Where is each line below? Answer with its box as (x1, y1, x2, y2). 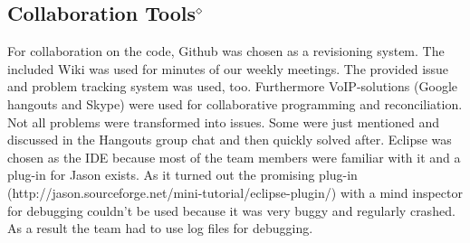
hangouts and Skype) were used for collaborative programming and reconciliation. (7, 94, 463, 113)
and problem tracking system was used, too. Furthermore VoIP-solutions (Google (7, 77, 457, 96)
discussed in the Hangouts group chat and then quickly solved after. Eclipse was (7, 130, 452, 149)
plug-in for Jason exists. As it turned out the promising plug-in (7, 165, 358, 184)
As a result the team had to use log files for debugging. (7, 219, 313, 238)
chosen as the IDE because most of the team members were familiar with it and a (7, 147, 461, 166)
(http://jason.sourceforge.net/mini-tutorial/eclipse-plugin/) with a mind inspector (7, 182, 463, 201)
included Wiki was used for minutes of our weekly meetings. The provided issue (7, 59, 449, 78)
